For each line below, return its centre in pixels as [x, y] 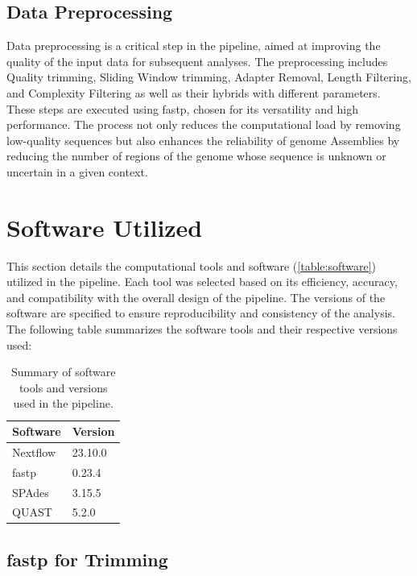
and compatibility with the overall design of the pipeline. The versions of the [196, 297]
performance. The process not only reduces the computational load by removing [204, 124]
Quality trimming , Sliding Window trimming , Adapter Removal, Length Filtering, [209, 77]
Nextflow [34, 452]
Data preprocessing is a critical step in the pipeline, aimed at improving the [194, 46]
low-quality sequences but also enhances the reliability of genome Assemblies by [203, 140]
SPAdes [31, 492]
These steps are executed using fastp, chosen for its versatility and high [183, 108]
